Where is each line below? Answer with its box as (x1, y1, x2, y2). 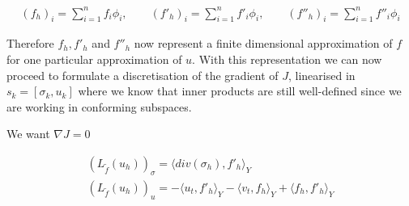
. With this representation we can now (192, 50, 382, 67)
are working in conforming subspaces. (6, 98, 192, 115)
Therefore (6, 35, 54, 52)
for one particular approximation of (6, 50, 182, 67)
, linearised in (288, 66, 356, 83)
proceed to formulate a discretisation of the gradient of (6, 66, 279, 83)
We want (6, 125, 50, 142)
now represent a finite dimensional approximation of (134, 35, 393, 52)
